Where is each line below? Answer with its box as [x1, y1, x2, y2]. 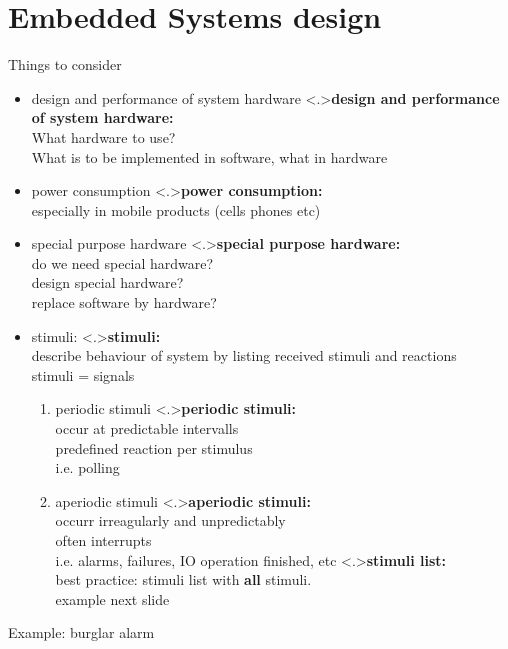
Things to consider [8, 54, 122, 75]
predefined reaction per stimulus [55, 437, 253, 458]
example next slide [55, 588, 170, 609]
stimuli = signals [31, 364, 135, 385]
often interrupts [55, 530, 152, 550]
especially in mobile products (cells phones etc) [31, 199, 321, 220]
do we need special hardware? [31, 252, 214, 273]
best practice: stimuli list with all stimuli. [55, 569, 312, 590]
